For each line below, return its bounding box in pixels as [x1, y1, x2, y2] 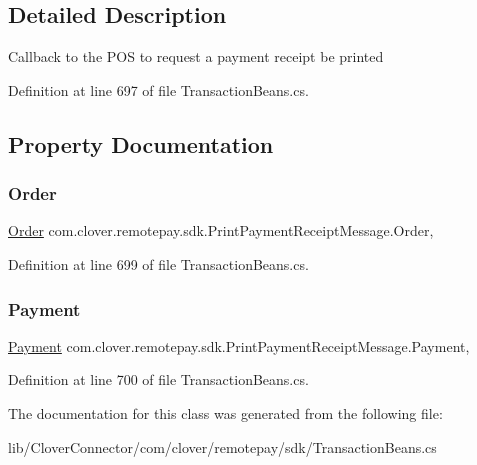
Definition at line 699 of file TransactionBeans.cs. [8, 253, 309, 274]
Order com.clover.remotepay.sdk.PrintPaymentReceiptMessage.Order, [8, 220, 434, 241]
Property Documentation [8, 128, 274, 159]
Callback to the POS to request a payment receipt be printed [8, 46, 384, 67]
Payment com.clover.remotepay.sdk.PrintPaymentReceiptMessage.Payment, [8, 335, 470, 356]
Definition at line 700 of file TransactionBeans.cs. [8, 369, 309, 390]
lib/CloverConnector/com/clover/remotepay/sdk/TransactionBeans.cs [8, 436, 437, 457]
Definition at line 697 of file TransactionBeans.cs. [8, 79, 309, 100]
